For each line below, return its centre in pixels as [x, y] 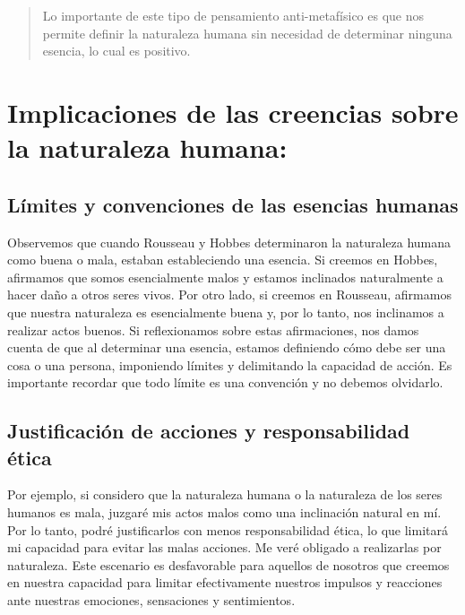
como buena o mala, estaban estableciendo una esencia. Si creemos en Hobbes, [223, 260]
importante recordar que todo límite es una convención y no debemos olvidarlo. [225, 382]
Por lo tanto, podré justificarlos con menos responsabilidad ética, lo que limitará [228, 529]
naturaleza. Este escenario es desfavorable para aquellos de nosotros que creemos [228, 564]
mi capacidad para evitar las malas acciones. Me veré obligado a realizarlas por [224, 547]
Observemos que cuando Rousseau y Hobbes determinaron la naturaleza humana [229, 242]
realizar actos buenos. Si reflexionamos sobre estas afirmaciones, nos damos [213, 329]
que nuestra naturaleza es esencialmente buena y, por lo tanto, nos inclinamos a [226, 312]
